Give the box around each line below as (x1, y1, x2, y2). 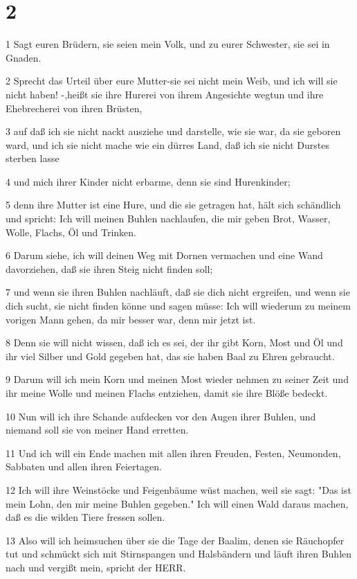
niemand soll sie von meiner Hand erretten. (6, 422, 189, 437)
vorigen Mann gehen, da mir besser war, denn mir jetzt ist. (6, 312, 256, 326)
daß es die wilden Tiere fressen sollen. (6, 510, 165, 524)
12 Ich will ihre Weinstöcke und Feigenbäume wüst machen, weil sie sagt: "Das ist (6, 482, 351, 497)
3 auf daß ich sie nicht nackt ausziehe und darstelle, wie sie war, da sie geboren (6, 124, 341, 139)
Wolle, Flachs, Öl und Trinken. (6, 224, 136, 239)
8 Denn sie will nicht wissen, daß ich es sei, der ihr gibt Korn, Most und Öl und (6, 335, 343, 350)
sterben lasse (6, 151, 59, 166)
